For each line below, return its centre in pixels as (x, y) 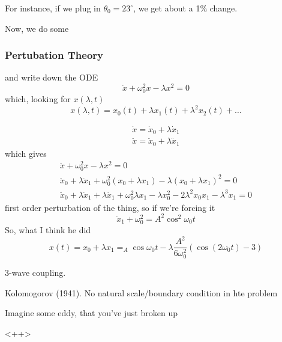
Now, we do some (37, 28)
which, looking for (38, 99)
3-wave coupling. (35, 273)
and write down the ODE (52, 77)
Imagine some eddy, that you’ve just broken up (91, 313)
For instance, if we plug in (53, 8)
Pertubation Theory (54, 55)
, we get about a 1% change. (185, 8)
